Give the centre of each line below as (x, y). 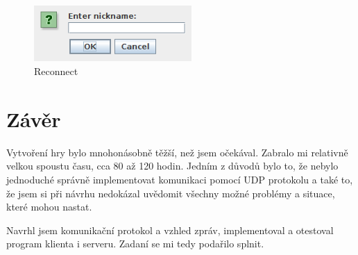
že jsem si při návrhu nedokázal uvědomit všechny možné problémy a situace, (171, 193)
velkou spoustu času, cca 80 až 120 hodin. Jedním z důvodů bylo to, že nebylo (172, 166)
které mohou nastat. (49, 207)
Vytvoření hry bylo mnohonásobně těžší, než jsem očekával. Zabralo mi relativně (177, 152)
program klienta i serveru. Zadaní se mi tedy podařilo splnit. (135, 244)
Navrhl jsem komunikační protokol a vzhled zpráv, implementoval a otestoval (170, 230)
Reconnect (56, 71)
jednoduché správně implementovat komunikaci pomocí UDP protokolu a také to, (180, 179)
